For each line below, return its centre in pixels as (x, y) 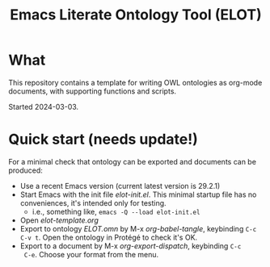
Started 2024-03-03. (44, 106)
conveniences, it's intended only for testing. (93, 202)
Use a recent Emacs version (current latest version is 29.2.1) (120, 186)
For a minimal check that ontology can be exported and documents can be (133, 161)
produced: (25, 170)
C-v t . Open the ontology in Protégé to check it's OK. (109, 237)
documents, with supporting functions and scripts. (92, 91)
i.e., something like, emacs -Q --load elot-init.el (116, 211)
